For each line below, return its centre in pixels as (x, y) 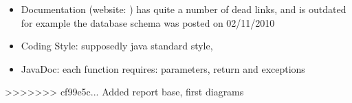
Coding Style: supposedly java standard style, (117, 46)
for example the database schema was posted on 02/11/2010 (148, 22)
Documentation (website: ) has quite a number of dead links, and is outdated (184, 9)
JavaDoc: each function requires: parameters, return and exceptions (163, 68)
